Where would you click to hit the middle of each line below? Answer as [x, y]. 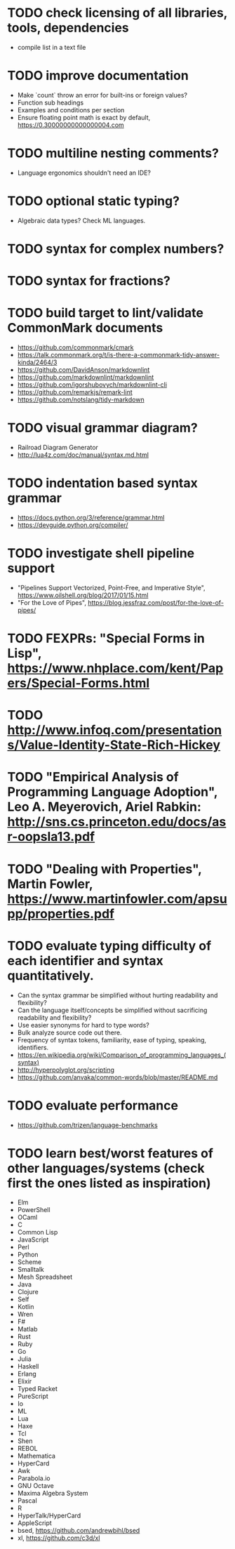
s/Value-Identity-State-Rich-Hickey [114, 745]
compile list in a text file [52, 47]
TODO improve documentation [98, 76]
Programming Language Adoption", [113, 792]
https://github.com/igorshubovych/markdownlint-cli [92, 385]
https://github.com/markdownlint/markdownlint [86, 378]
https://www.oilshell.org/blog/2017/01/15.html [83, 595]
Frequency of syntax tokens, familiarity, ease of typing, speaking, [112, 1039]
